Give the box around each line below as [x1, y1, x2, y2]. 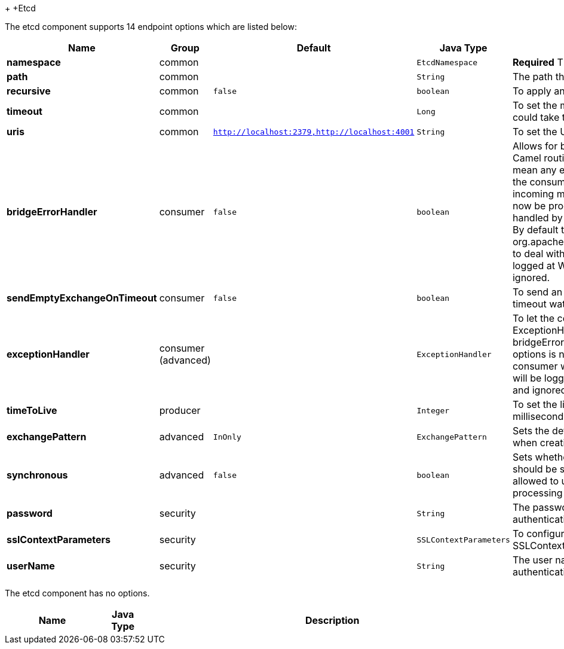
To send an [512, 286, 563, 298]
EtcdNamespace [416, 57, 478, 67]
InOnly [213, 432, 241, 441]
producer [159, 404, 201, 416]
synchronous [7, 469, 68, 481]
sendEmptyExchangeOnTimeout [7, 292, 157, 304]
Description [305, 614, 360, 626]
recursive [7, 85, 51, 97]
